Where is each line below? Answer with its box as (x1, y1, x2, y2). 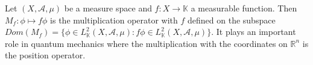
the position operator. (5, 49, 86, 61)
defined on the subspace (188, 13, 276, 26)
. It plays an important (211, 25, 296, 38)
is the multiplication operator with (50, 13, 178, 26)
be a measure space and (64, 2, 152, 14)
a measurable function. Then (191, 2, 297, 14)
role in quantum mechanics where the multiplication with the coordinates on (5, 37, 288, 49)
